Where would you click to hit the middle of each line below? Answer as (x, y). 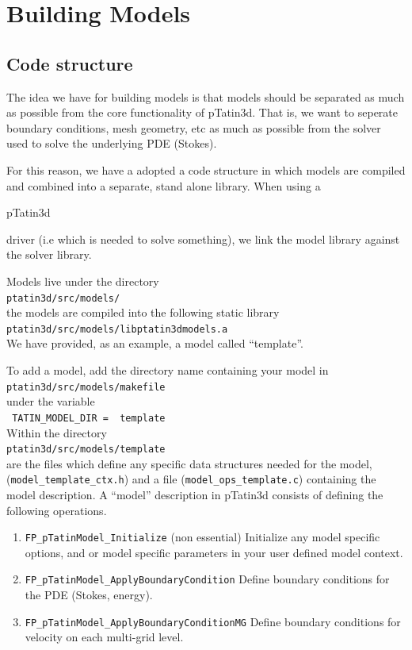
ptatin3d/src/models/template (86, 450)
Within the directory (57, 432)
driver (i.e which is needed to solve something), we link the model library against (203, 238)
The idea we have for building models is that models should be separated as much (206, 96)
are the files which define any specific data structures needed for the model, (189, 463)
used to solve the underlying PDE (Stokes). (112, 143)
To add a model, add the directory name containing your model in (168, 370)
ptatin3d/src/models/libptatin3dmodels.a (117, 329)
